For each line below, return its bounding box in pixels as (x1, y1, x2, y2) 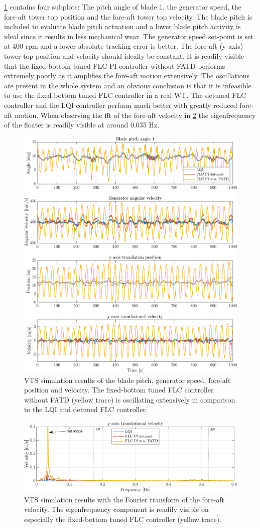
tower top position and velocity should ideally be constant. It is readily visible (4, 50, 244, 61)
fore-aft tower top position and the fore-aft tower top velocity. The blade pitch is (4, 11, 252, 22)
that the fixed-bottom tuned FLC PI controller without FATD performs (4, 60, 225, 71)
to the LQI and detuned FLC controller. (24, 404, 148, 415)
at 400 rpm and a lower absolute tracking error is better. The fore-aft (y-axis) (4, 41, 243, 51)
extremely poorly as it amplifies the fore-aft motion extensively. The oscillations (4, 70, 249, 81)
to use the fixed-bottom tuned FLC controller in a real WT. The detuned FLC (4, 90, 246, 100)
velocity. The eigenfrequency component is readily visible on (24, 504, 209, 514)
